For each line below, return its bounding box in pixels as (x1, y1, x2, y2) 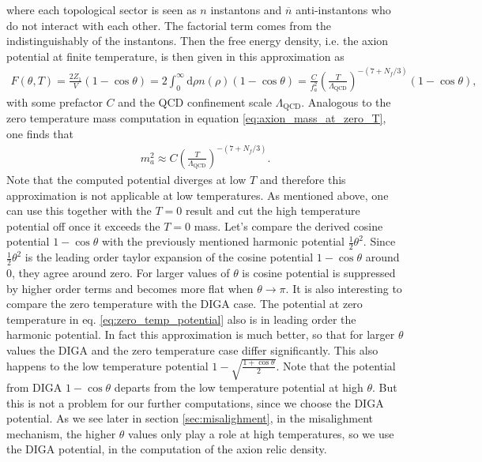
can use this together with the (6, 202, 152, 219)
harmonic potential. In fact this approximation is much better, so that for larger (6, 326, 395, 343)
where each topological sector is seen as (6, 2, 197, 17)
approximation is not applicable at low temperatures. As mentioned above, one (6, 186, 389, 203)
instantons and (210, 2, 282, 17)
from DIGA (6, 379, 62, 396)
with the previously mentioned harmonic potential (101, 233, 345, 250)
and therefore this (259, 171, 346, 187)
